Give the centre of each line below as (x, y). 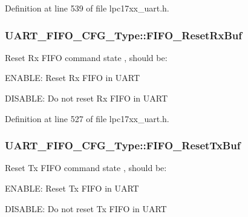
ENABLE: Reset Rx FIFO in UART (73, 78)
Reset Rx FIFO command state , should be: (86, 57)
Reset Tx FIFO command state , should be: (86, 168)
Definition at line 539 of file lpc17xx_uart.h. (87, 8)
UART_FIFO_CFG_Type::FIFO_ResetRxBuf (124, 35)
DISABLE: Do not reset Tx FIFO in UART (86, 208)
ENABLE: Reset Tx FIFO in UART (72, 188)
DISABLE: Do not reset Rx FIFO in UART (86, 98)
